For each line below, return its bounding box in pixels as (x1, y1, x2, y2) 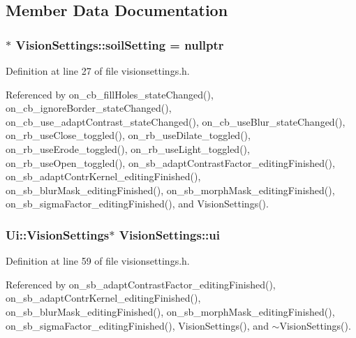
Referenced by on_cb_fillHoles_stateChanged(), (6, 87, 214, 101)
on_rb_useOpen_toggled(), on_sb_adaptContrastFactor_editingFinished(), (6, 155, 335, 170)
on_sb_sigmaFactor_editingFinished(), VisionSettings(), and (6, 318, 269, 332)
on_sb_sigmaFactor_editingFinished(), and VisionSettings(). (6, 196, 269, 211)
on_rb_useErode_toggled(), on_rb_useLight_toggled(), (6, 141, 250, 156)
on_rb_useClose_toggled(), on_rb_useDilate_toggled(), (6, 128, 251, 142)
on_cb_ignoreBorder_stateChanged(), (6, 101, 172, 115)
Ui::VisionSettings (6, 226, 110, 243)
